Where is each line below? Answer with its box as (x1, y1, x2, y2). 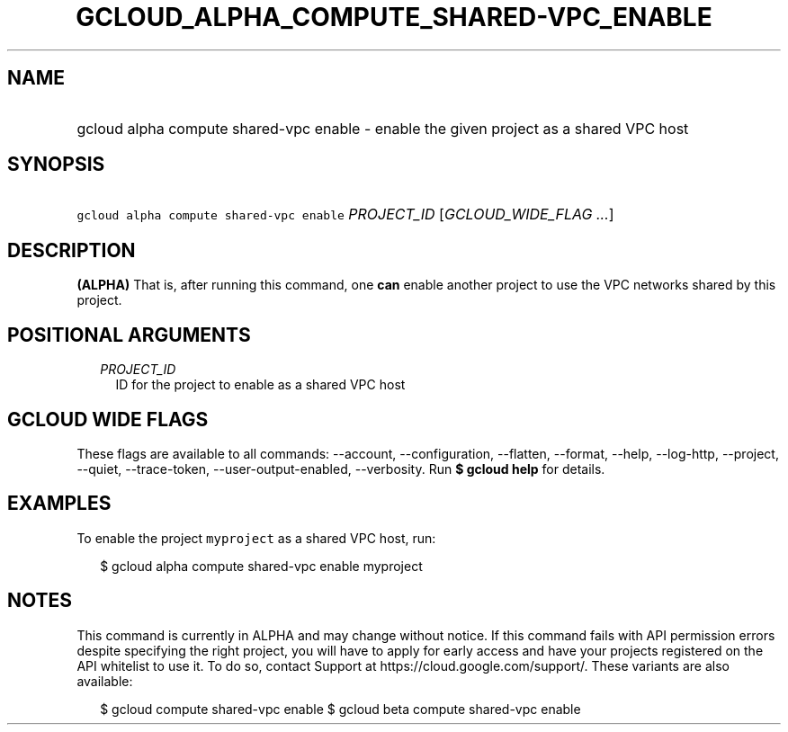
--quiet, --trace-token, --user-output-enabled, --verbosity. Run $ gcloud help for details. (76, 460, 605, 477)
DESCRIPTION (7, 238, 136, 262)
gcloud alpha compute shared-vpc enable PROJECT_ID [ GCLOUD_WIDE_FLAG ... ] (76, 205, 614, 224)
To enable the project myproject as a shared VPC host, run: (76, 530, 436, 546)
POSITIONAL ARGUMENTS (7, 323, 251, 346)
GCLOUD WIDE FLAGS (7, 407, 209, 431)
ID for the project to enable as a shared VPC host (115, 377, 406, 393)
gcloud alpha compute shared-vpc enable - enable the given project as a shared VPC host (76, 119, 689, 138)
